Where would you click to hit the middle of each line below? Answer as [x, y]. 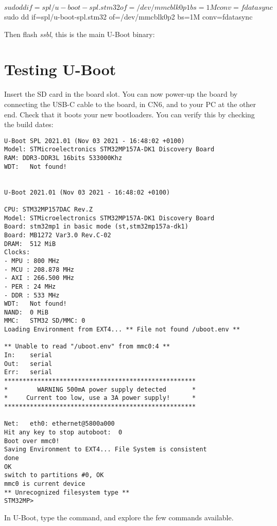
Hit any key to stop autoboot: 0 [63, 432]
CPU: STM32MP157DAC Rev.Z [48, 209]
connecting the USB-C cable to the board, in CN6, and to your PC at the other [130, 104]
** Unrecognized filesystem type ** [67, 492]
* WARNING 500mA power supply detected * [100, 389]
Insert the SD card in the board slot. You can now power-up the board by [121, 94]
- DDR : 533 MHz [32, 295]
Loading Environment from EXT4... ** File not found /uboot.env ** [122, 330]
